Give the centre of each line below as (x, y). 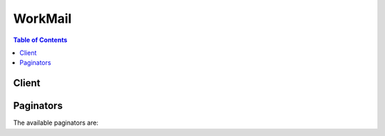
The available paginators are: (56, 123)
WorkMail (42, 19)
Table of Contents (40, 40)
